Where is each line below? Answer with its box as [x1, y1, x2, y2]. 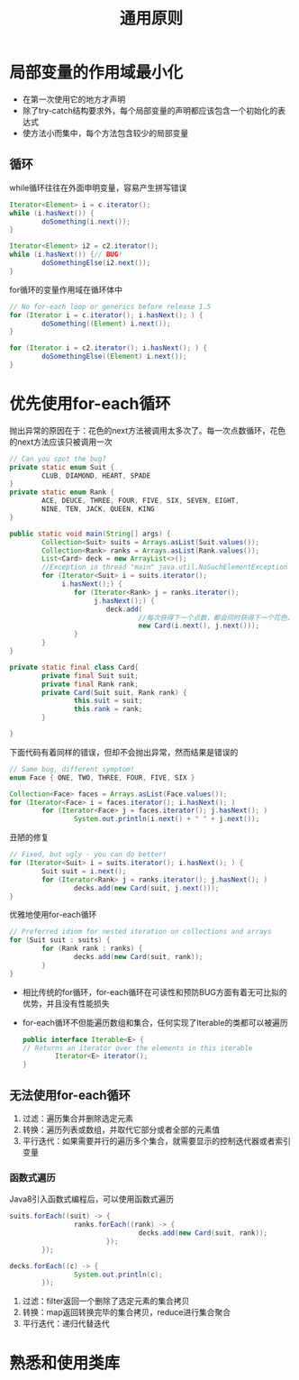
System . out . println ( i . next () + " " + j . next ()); [73, 815, 260, 824]
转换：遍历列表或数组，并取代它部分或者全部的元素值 [22, 1124, 221, 1135]
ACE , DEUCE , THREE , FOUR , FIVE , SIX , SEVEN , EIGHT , [41, 497, 240, 506]
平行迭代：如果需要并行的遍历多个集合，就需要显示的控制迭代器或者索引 [22, 1136, 291, 1146]
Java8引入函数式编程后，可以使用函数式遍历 [9, 1193, 174, 1204]
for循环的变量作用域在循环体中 [9, 284, 123, 295]
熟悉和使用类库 [9, 1353, 121, 1374]
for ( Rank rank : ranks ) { [41, 944, 143, 954]
